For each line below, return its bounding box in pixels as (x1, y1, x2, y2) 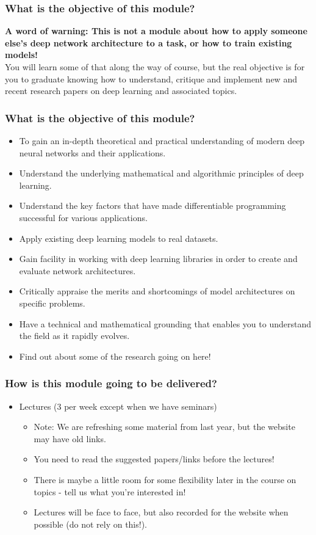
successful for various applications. (19, 211, 148, 224)
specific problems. (19, 296, 85, 309)
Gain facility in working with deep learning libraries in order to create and (19, 252, 298, 265)
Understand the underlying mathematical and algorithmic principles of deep (19, 167, 304, 180)
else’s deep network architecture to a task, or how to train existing (5, 36, 292, 49)
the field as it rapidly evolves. (19, 329, 130, 342)
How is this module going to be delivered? (5, 376, 217, 391)
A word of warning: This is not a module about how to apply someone (5, 24, 307, 37)
